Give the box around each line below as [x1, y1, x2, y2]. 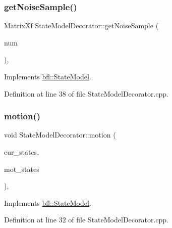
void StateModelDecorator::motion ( [4, 129, 116, 140]
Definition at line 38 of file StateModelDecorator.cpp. [4, 88, 169, 99]
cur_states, [4, 147, 39, 157]
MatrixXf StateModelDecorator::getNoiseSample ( [4, 20, 159, 31]
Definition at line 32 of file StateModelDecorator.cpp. [4, 214, 169, 225]
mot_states [4, 163, 39, 174]
